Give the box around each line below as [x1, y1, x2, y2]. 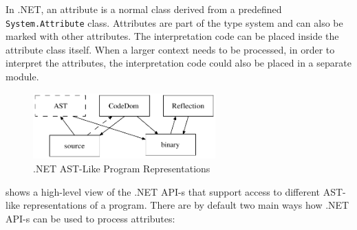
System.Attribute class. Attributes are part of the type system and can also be [6, 15, 343, 30]
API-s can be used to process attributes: [6, 211, 175, 225]
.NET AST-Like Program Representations [33, 161, 210, 175]
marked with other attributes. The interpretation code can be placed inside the [6, 29, 339, 43]
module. [6, 69, 39, 84]
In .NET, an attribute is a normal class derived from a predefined [6, 2, 282, 16]
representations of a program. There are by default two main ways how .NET [23, 198, 349, 212]
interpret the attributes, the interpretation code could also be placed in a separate [6, 56, 351, 70]
